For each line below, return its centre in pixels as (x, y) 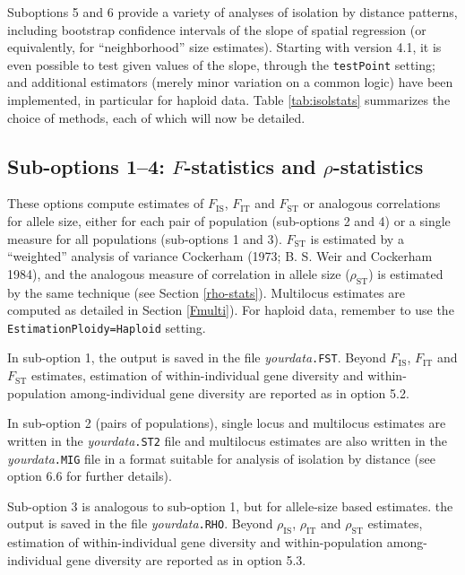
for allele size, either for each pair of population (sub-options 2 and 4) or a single (229, 221)
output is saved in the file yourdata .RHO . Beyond (140, 523)
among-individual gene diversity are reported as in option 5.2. (240, 392)
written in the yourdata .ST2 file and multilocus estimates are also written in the (227, 440)
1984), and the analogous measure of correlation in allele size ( (179, 273)
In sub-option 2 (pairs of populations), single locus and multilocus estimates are (227, 423)
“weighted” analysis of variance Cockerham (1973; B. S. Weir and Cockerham (220, 256)
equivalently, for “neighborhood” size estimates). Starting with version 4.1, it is (224, 47)
